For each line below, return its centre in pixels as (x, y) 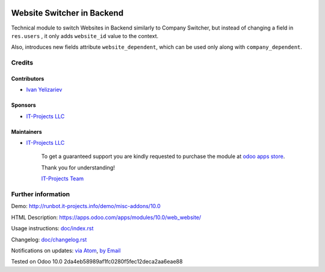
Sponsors (23, 105)
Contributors (28, 78)
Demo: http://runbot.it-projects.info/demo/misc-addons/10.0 (86, 206)
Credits (22, 63)
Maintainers (26, 131)
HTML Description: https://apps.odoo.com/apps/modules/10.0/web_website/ (106, 217)
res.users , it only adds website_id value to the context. (85, 36)
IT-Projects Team (63, 179)
